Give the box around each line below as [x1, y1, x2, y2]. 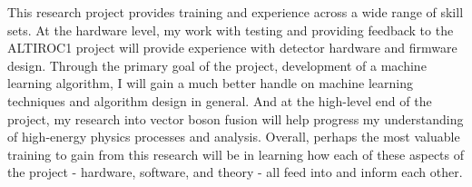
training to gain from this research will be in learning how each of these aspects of [7, 144, 465, 163]
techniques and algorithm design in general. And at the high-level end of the [7, 91, 432, 110]
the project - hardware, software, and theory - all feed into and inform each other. [7, 162, 463, 182]
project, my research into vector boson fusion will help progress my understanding [7, 109, 464, 128]
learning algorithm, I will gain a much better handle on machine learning [7, 74, 414, 93]
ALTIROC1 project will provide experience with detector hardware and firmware [7, 38, 457, 57]
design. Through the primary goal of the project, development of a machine [7, 55, 427, 74]
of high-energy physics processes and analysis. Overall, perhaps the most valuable [7, 127, 460, 146]
